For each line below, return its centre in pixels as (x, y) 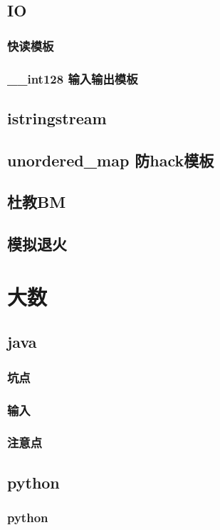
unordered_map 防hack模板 (111, 160)
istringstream (57, 117)
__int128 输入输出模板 (73, 78)
